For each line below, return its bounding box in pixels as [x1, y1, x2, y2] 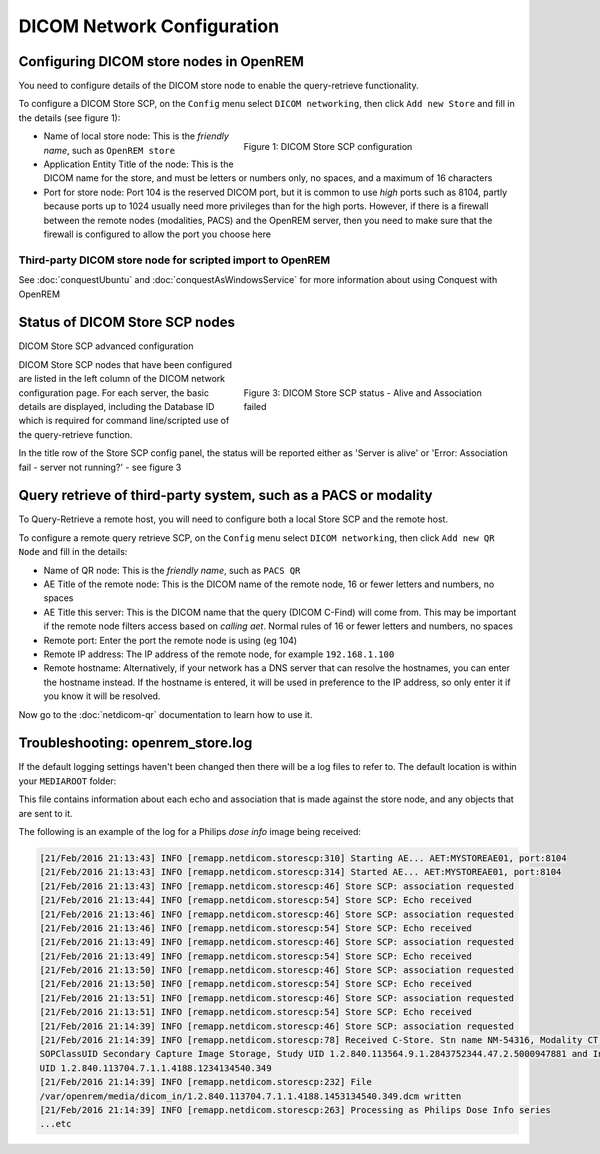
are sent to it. [18, 807, 74, 819]
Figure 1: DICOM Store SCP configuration [243, 141, 413, 153]
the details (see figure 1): [18, 111, 121, 124]
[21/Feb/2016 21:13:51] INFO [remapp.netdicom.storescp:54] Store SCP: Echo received [39, 1006, 472, 1018]
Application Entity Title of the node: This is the [43, 158, 234, 170]
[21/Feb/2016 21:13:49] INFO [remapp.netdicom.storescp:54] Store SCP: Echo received [39, 950, 472, 962]
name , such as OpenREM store [43, 144, 175, 156]
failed [243, 400, 267, 412]
